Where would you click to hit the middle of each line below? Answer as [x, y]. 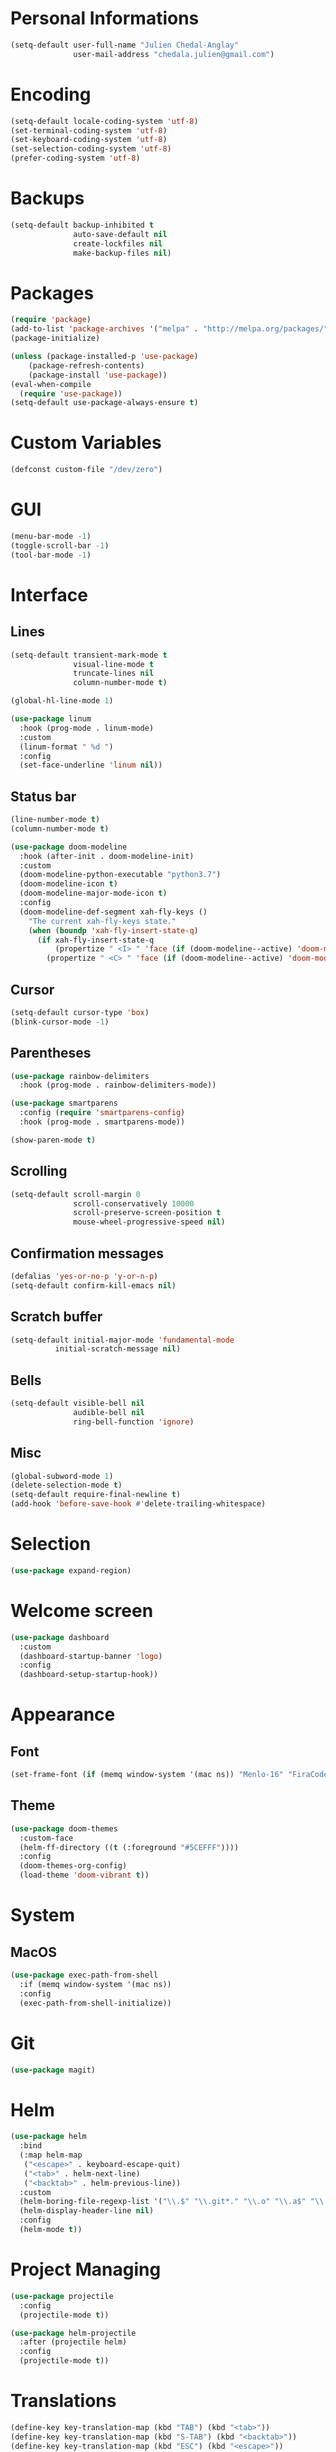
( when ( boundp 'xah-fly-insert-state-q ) [113, 930]
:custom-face [46, 1838]
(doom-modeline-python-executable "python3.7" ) [120, 875]
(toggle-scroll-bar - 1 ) [60, 545]
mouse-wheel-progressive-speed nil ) [149, 1222]
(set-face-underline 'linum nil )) [91, 765]
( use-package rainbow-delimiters [80, 1076]
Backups [47, 198]
